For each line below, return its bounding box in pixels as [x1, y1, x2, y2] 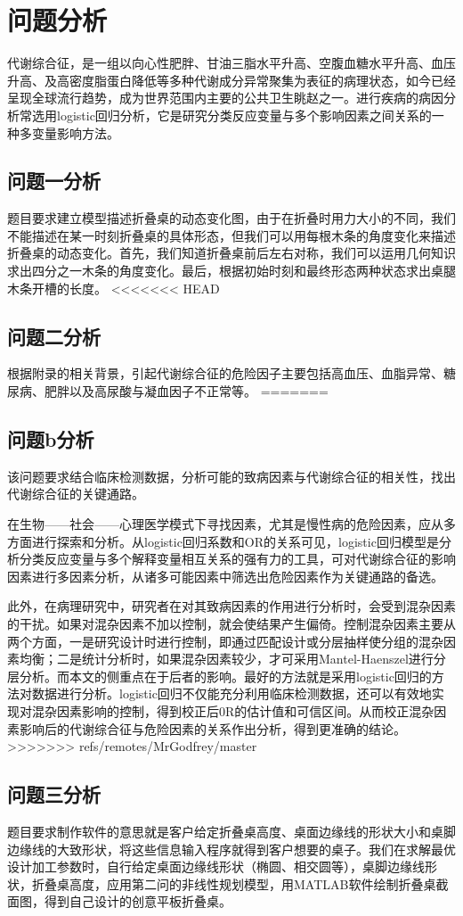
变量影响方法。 [31, 123, 119, 142]
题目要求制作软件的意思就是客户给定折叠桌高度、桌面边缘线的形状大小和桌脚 [7, 821, 456, 840]
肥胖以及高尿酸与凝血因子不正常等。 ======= [44, 382, 329, 400]
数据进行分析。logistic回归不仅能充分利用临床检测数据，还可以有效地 [31, 684, 432, 703]
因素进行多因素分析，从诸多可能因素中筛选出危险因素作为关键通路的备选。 [7, 566, 443, 585]
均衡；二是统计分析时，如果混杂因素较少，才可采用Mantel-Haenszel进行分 [19, 649, 446, 668]
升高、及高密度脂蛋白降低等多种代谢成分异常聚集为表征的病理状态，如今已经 [7, 70, 456, 89]
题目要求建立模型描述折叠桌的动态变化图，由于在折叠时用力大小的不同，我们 [7, 209, 456, 227]
